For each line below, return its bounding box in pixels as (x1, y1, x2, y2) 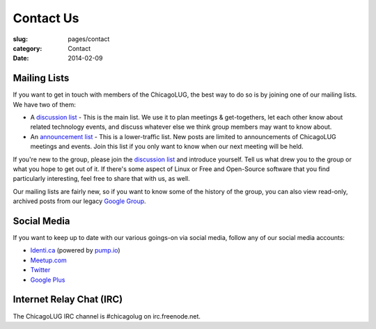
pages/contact (68, 35, 110, 43)
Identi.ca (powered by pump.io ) (30, 246, 121, 255)
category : (13, 44, 42, 52)
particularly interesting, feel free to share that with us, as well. (13, 175, 191, 183)
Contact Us (13, 10, 79, 26)
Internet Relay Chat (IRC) (13, 294, 123, 305)
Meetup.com (30, 256, 68, 264)
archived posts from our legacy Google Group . (13, 197, 146, 205)
